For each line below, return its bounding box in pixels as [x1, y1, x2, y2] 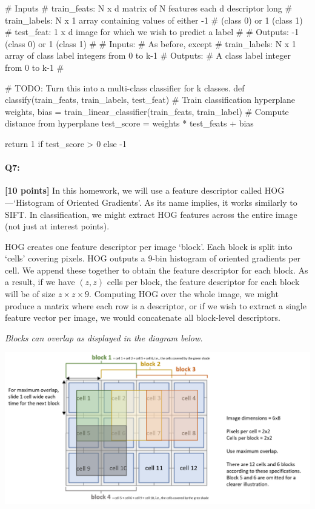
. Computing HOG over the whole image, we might [89, 287, 279, 300]
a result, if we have [5, 275, 75, 288]
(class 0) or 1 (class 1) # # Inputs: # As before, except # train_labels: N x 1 [5, 37, 296, 50]
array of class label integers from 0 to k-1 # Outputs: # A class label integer [5, 49, 291, 62]
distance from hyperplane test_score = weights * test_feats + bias [5, 117, 254, 130]
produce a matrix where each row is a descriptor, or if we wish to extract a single [5, 299, 307, 312]
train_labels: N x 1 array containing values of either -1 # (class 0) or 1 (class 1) [5, 13, 303, 26]
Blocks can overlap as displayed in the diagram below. [5, 331, 203, 344]
